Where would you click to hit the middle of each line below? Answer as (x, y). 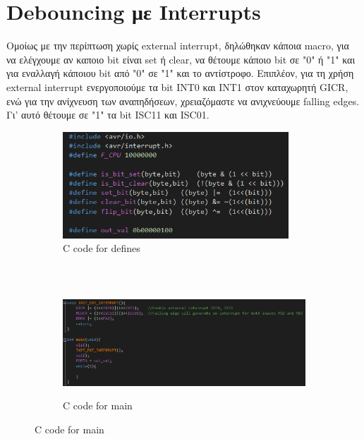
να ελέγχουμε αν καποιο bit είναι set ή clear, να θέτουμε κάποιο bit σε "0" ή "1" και (181, 59)
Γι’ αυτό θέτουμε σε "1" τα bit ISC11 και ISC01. (108, 115)
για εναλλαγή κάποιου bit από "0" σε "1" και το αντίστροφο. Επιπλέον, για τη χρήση (180, 73)
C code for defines (102, 248)
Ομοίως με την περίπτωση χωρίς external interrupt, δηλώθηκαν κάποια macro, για (178, 46)
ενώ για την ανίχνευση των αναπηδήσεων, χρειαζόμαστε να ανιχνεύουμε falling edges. (183, 101)
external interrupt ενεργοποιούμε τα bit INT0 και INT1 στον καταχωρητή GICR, (177, 86)
